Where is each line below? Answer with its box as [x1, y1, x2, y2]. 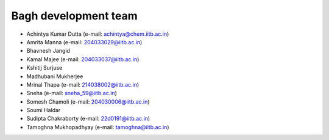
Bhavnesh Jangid [26, 47, 70, 55]
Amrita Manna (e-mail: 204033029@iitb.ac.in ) [26, 38, 143, 45]
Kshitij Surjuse [26, 64, 63, 72]
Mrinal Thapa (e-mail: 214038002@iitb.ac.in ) [26, 81, 140, 88]
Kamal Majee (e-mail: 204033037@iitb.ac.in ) [26, 55, 140, 63]
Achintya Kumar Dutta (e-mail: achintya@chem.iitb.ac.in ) [26, 30, 169, 38]
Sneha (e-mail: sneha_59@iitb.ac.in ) [26, 90, 117, 97]
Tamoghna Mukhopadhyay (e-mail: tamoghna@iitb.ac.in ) [26, 123, 169, 130]
